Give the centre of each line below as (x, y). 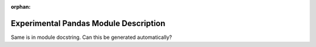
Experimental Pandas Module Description (88, 23)
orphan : (21, 7)
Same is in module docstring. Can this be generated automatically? (92, 37)
